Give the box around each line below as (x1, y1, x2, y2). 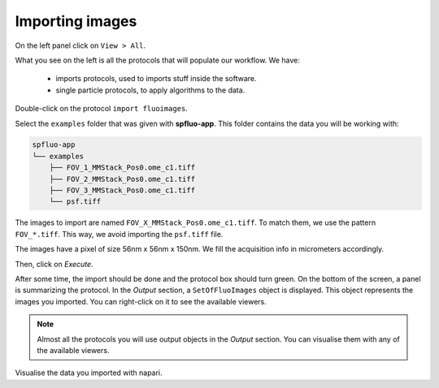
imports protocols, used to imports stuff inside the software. (55, 74, 257, 84)
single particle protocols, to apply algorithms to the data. (55, 85, 246, 95)
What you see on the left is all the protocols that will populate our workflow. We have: (15, 55, 300, 65)
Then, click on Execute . (15, 259, 93, 269)
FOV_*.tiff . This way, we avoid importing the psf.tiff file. (15, 229, 224, 239)
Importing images (15, 12, 137, 30)
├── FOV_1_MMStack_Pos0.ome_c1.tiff (49, 163, 195, 172)
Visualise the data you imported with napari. (15, 368, 163, 377)
